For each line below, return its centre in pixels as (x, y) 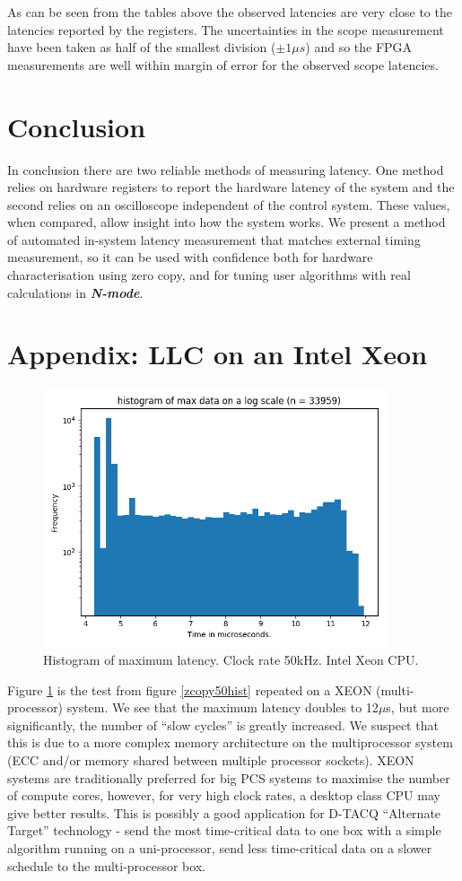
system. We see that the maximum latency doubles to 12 (222, 707)
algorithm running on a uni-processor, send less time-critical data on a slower (220, 847)
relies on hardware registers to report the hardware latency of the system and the (231, 187)
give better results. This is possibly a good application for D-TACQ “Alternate (224, 812)
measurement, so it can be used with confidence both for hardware (190, 257)
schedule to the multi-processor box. (107, 865)
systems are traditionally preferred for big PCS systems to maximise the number (229, 777)
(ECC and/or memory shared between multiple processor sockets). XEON (211, 759)
